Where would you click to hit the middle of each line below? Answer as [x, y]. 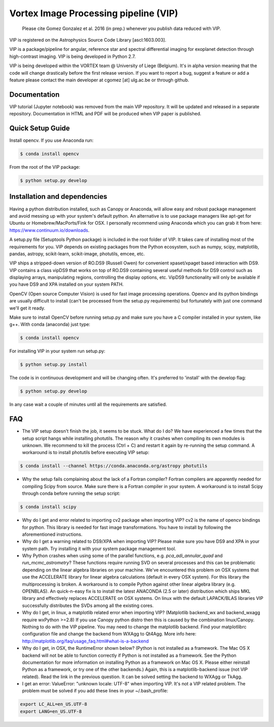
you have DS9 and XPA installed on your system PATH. [66, 284]
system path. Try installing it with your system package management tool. [99, 549]
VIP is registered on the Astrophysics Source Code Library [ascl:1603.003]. [88, 40]
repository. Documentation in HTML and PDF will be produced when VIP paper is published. [105, 114]
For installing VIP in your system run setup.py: [57, 351]
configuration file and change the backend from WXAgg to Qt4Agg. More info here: [109, 634]
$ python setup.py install [54, 365]
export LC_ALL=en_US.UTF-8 [54, 704]
